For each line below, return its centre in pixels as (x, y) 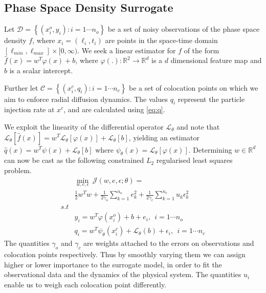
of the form (202, 50)
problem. (18, 170)
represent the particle (211, 99)
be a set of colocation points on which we (194, 87)
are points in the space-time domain (161, 40)
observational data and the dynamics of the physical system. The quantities (123, 274)
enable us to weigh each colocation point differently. (85, 284)
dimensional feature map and (216, 60)
